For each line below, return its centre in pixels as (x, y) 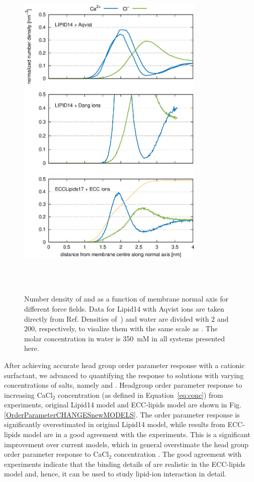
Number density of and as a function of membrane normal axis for (126, 299)
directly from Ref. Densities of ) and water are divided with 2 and (126, 318)
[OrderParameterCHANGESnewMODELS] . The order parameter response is (122, 414)
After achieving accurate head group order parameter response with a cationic (124, 365)
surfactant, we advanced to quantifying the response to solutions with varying (124, 375)
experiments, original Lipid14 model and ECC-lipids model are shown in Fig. (123, 405)
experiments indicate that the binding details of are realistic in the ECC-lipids (125, 464)
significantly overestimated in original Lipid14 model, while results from (115, 424)
